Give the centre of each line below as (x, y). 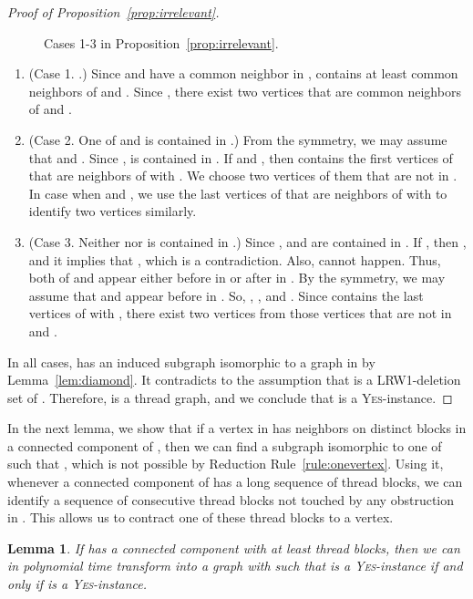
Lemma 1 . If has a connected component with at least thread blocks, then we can (234, 547)
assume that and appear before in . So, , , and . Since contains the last (226, 295)
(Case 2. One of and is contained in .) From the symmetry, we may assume (238, 139)
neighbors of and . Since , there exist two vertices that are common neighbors (245, 91)
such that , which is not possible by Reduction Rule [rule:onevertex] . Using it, (226, 464)
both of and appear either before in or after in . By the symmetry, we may (237, 278)
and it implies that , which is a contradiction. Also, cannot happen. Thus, (235, 259)
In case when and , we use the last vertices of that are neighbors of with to (238, 193)
